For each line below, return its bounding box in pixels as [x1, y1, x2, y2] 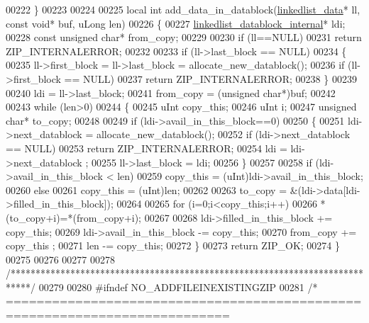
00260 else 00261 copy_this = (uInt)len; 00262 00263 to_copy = [6, 182, 287, 197]
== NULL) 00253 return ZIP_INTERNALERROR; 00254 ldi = [6, 140, 287, 155]
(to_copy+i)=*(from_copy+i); [6, 210, 142, 225]
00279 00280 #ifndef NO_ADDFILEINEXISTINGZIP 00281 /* [38, 279, 318, 294]
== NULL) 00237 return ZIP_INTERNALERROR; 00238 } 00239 [64, 71, 357, 86]
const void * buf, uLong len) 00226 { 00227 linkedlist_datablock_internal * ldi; [6, 16, 346, 30]
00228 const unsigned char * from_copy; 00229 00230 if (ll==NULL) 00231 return [6, 30, 362, 45]
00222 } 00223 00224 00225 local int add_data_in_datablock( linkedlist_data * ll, [6, 2, 360, 16]
